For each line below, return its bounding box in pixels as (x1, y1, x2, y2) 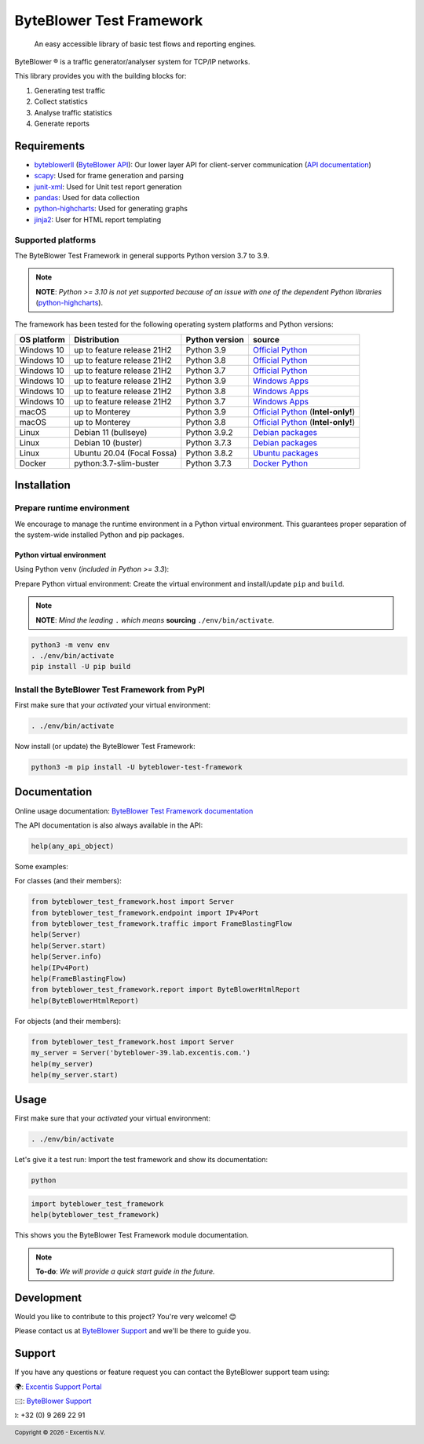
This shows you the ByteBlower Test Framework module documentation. (14, 1230, 249, 1240)
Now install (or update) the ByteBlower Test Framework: (14, 742, 196, 751)
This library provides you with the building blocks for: (14, 71, 187, 81)
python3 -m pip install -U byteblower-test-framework (31, 762, 243, 772)
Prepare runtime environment (14, 503, 130, 514)
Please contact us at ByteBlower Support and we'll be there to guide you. (14, 1326, 251, 1336)
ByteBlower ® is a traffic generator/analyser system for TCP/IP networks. (14, 57, 250, 66)
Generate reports (34, 119, 90, 128)
